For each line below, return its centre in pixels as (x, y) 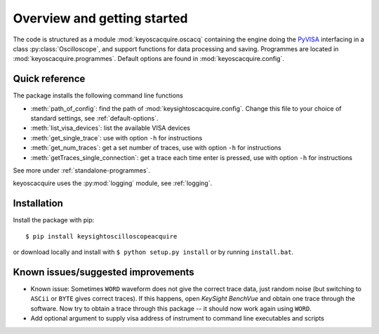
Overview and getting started (100, 18)
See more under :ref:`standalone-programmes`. (82, 170)
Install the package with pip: (54, 220)
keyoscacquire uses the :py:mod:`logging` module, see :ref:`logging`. (113, 183)
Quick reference (49, 79)
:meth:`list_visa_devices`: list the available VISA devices (111, 128)
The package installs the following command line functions (98, 95)
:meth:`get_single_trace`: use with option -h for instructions (117, 138)
